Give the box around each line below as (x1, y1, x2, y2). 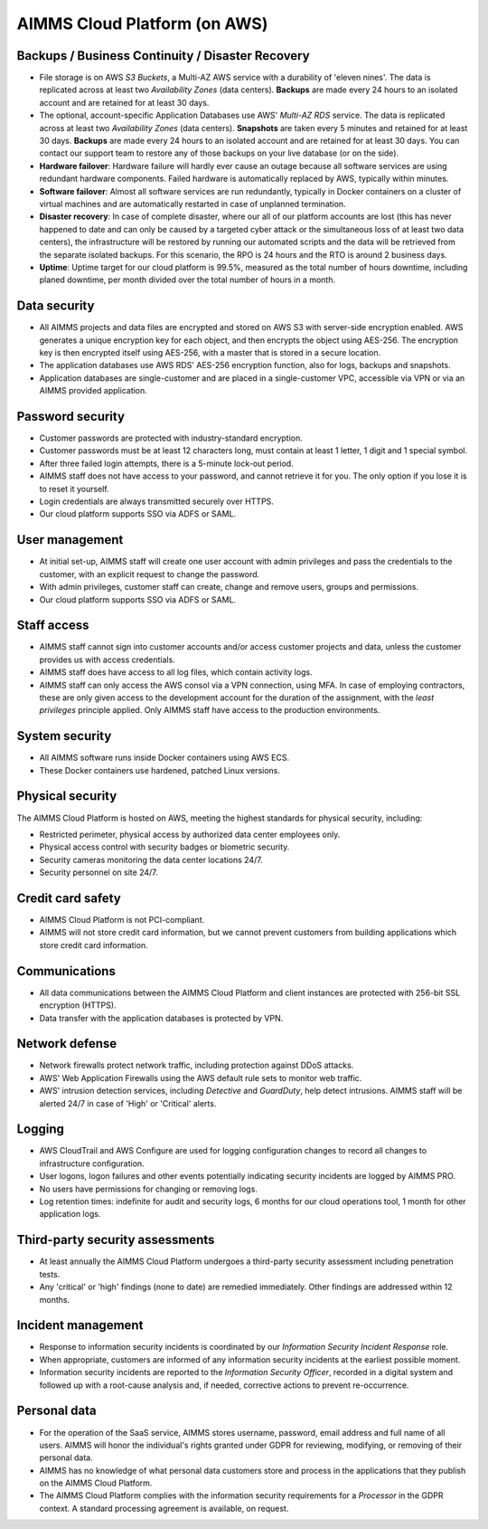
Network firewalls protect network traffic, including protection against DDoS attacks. (39, 1059, 354, 1071)
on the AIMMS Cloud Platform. (39, 1477, 153, 1488)
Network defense (16, 1036, 117, 1051)
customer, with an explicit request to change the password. (39, 568, 260, 579)
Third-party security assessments (16, 1232, 215, 1248)
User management (16, 532, 124, 547)
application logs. (39, 1209, 101, 1220)
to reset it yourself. (39, 483, 109, 494)
